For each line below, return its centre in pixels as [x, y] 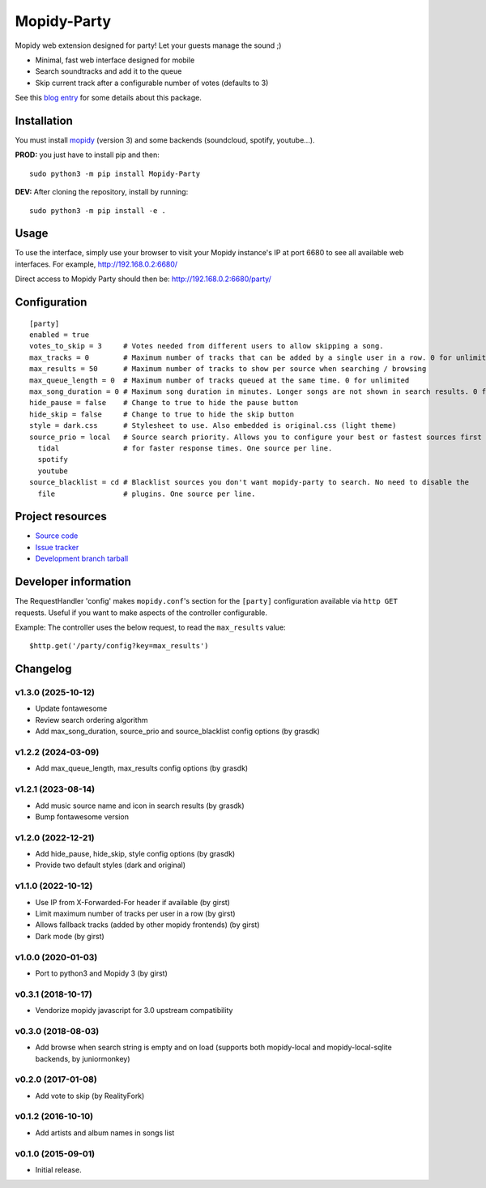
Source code [57, 536]
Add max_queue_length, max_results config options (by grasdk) [142, 768]
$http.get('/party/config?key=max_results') [119, 646]
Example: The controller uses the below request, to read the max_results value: [151, 627]
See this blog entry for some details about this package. [108, 98]
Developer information [73, 582]
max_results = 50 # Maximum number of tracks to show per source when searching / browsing [228, 369]
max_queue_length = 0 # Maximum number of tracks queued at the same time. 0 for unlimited [220, 380]
